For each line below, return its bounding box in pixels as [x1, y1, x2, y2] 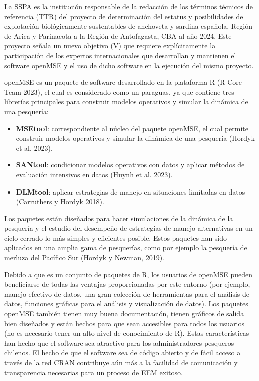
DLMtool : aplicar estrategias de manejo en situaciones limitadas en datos [16, 186, 245, 197]
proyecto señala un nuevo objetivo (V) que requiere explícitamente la [4, 40, 216, 51]
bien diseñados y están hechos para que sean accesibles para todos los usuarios [4, 318, 245, 328]
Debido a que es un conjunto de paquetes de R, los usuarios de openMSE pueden [4, 269, 253, 279]
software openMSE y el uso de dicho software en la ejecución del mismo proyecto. [4, 60, 254, 70]
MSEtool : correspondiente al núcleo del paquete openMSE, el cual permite [16, 123, 249, 133]
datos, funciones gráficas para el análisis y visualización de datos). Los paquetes [4, 298, 248, 309]
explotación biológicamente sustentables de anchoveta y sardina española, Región [4, 21, 253, 31]
